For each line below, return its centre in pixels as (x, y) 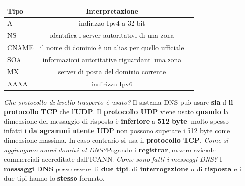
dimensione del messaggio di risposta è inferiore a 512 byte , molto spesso (116, 121)
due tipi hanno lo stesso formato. (54, 178)
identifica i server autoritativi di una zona (112, 35)
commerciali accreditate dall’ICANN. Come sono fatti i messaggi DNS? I (113, 159)
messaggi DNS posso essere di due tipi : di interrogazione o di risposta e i (122, 168)
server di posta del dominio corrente (112, 71)
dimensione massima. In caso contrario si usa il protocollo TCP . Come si (116, 140)
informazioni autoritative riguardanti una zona (112, 59)
